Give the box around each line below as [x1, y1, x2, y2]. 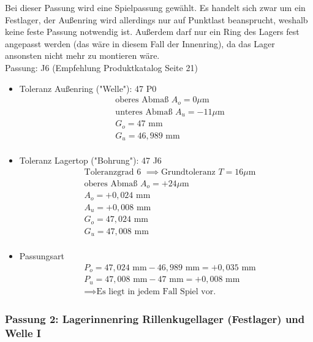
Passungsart [19, 249, 64, 262]
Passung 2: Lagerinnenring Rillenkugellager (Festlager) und [5, 311, 305, 326]
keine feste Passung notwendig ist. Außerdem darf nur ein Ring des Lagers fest [5, 25, 300, 38]
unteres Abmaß [115, 107, 173, 116]
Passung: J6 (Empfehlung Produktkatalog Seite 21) [5, 61, 198, 74]
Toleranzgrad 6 [84, 167, 141, 177]
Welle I [5, 325, 41, 340]
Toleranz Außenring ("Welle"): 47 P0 [19, 82, 157, 94]
